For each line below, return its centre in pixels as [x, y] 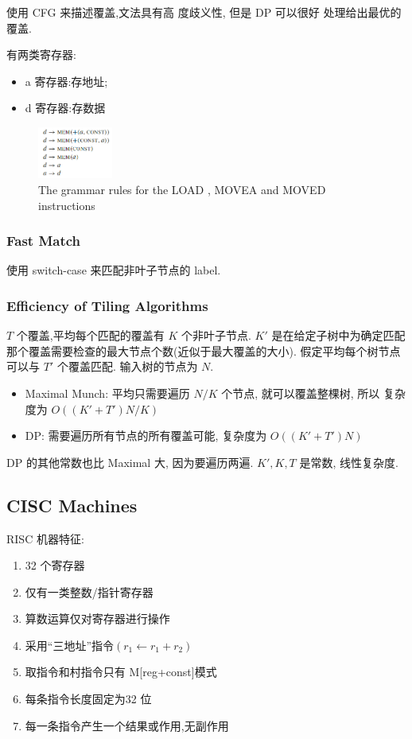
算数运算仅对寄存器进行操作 [97, 618]
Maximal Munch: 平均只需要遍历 [107, 393]
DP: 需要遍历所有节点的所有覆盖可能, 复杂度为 [146, 436]
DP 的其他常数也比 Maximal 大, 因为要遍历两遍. [130, 462]
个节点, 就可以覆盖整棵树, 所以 [301, 393]
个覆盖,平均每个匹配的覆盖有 [90, 335]
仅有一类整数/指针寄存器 [89, 591]
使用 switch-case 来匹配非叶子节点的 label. [114, 270]
